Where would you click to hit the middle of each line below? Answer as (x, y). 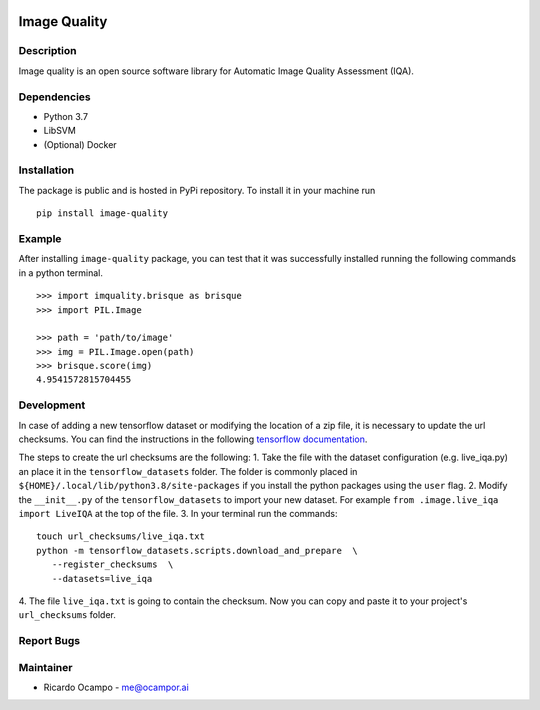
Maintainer (45, 667)
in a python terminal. (61, 272)
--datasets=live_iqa (102, 578)
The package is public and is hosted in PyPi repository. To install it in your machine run (197, 190)
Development (52, 405)
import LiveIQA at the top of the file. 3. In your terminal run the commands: (178, 513)
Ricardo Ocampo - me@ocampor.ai (116, 687)
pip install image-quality (102, 213)
